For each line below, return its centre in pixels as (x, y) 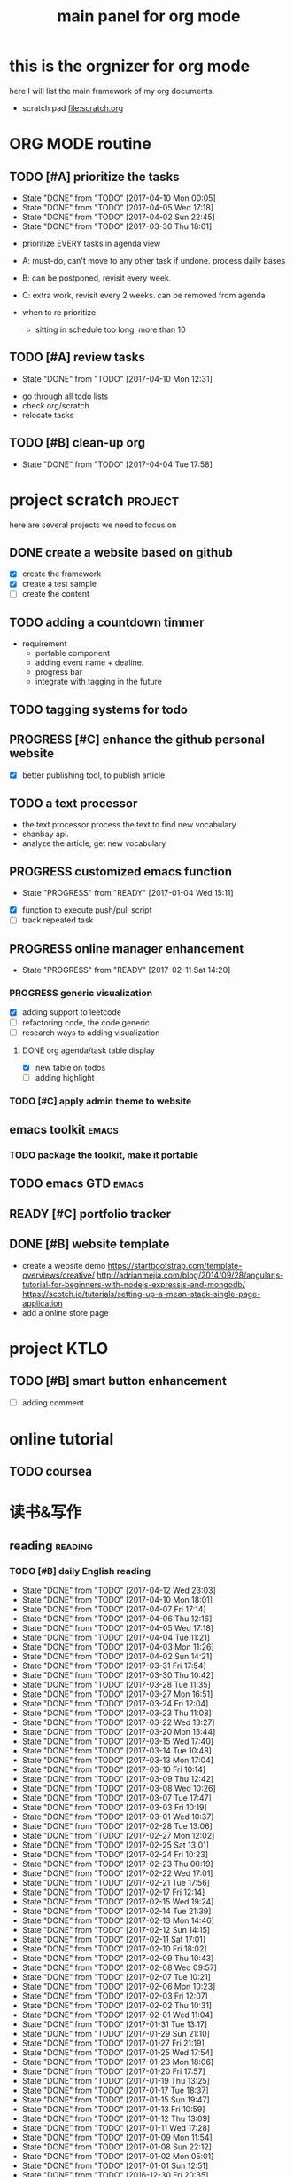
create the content (56, 594)
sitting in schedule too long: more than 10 (110, 329)
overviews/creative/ (58, 1275)
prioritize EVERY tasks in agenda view (91, 243)
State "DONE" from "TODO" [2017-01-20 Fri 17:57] (113, 2071)
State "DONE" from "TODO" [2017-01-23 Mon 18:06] (118, 2062)
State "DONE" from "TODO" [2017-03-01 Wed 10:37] (118, 1817)
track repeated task (58, 920)
